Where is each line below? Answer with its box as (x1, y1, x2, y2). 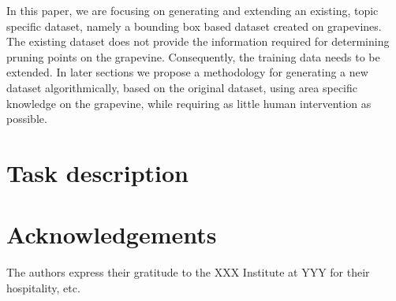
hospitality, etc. (6, 279, 80, 295)
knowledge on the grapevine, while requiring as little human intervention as (6, 95, 372, 111)
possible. (6, 110, 47, 127)
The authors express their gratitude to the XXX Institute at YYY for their (6, 264, 370, 281)
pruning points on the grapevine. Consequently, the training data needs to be (6, 48, 380, 65)
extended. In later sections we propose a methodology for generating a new (6, 64, 368, 80)
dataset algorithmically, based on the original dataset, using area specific (6, 79, 358, 95)
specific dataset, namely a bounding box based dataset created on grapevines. (6, 17, 382, 34)
